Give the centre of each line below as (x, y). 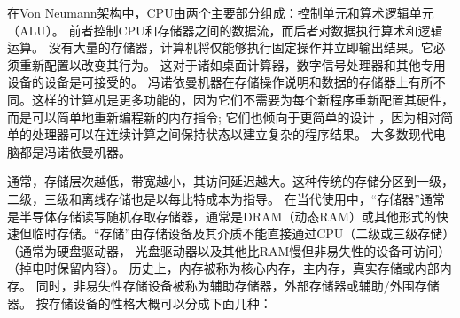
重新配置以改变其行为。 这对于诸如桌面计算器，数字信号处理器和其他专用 (232, 64)
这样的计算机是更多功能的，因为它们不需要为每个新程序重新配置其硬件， (242, 99)
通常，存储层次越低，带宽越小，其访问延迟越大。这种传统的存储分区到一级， (230, 181)
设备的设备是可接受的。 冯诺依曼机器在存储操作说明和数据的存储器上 (208, 82)
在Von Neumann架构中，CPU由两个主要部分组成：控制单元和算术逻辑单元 (221, 12)
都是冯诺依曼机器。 (75, 151)
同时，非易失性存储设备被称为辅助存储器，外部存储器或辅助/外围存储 (238, 285)
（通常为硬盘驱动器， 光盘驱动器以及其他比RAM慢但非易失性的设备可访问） (229, 250)
